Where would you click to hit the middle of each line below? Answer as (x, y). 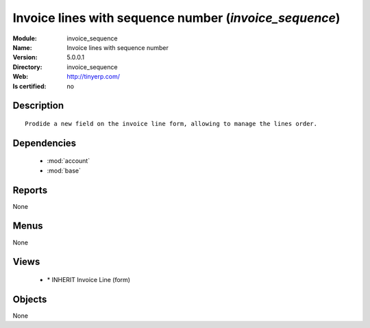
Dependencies (45, 143)
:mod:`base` (64, 171)
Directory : (27, 67)
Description (38, 106)
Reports (30, 190)
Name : (22, 47)
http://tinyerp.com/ (93, 77)
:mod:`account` (69, 161)
